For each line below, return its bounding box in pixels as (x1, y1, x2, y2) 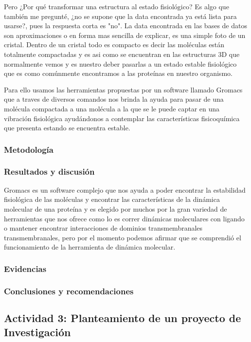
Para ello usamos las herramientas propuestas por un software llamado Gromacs (4, 84, 243, 94)
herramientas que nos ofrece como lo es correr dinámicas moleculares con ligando (4, 213, 245, 223)
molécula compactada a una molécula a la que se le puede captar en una (4, 103, 220, 113)
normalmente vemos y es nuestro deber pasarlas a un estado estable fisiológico (4, 58, 237, 69)
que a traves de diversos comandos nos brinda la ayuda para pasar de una (4, 94, 224, 104)
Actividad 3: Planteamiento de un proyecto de (4, 310, 241, 325)
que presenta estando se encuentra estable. (4, 123, 130, 133)
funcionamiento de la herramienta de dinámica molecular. (4, 242, 176, 252)
